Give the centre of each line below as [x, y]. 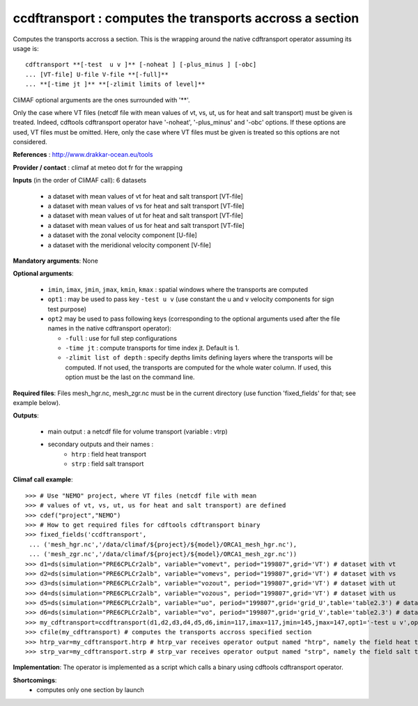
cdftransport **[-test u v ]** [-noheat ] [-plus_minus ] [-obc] [141, 65]
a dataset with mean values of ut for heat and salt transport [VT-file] [146, 215]
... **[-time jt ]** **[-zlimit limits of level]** [115, 84]
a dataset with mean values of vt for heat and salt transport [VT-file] [145, 196]
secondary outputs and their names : [100, 444]
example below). [37, 403]
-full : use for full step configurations [121, 338]
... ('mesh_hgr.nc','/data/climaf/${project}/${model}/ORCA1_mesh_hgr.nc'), [163, 544]
